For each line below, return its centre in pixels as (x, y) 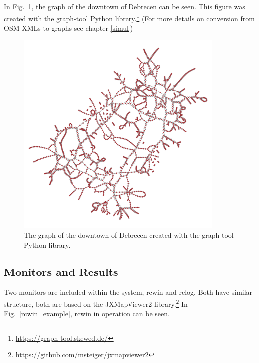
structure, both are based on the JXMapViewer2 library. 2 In (96, 303)
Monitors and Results (61, 271)
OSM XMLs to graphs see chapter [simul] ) (69, 28)
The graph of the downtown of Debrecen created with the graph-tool (129, 234)
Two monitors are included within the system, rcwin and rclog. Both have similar (128, 292)
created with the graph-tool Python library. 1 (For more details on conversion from (129, 17)
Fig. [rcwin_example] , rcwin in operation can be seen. (87, 314)
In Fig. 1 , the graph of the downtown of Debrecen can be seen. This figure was (125, 6)
